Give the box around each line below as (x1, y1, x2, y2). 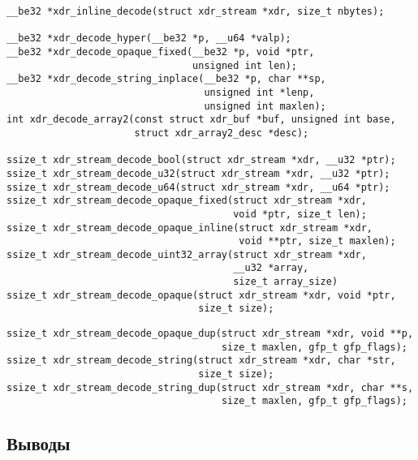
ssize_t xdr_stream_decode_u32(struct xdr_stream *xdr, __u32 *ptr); (6, 167, 390, 179)
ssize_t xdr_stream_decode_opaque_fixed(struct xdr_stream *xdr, (6, 195, 367, 207)
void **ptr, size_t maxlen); (239, 235, 396, 247)
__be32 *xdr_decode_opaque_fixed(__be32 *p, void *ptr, (6, 45, 315, 58)
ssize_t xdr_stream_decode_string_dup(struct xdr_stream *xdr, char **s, (6, 381, 414, 393)
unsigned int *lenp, (204, 86, 315, 98)
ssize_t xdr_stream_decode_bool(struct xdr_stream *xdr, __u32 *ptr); (6, 154, 396, 166)
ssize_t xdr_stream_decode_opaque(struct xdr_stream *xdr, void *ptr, (6, 289, 396, 301)
